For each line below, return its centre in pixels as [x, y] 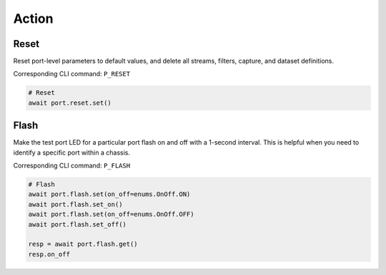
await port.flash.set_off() [77, 224]
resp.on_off [49, 254]
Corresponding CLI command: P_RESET [72, 74]
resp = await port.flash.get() [83, 244]
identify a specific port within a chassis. [71, 152]
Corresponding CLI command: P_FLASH [72, 166]
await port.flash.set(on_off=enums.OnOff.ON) [109, 194]
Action [33, 19]
